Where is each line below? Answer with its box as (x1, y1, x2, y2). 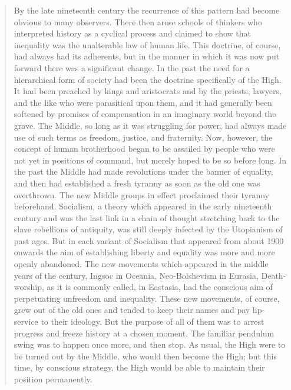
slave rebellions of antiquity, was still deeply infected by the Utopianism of (14, 223, 283, 235)
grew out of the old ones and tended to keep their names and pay (14, 304, 250, 316)
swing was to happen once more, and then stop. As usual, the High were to (14, 338, 286, 351)
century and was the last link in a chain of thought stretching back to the (14, 211, 280, 224)
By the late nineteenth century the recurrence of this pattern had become (14, 4, 280, 16)
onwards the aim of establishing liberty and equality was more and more (14, 246, 275, 258)
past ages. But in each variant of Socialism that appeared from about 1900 (14, 234, 284, 246)
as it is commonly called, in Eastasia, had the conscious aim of (47, 281, 273, 293)
